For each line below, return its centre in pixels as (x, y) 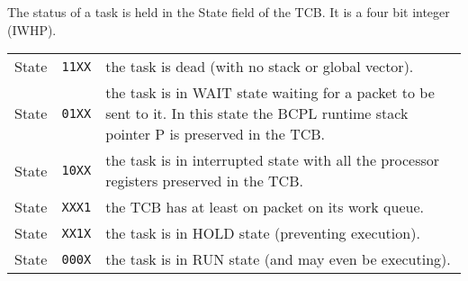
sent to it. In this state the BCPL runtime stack (257, 113)
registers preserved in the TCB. (204, 181)
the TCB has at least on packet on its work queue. (265, 207)
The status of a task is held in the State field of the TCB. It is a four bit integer (229, 12)
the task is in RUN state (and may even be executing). (278, 259)
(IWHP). (32, 29)
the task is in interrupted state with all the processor (273, 160)
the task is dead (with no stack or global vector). (260, 67)
